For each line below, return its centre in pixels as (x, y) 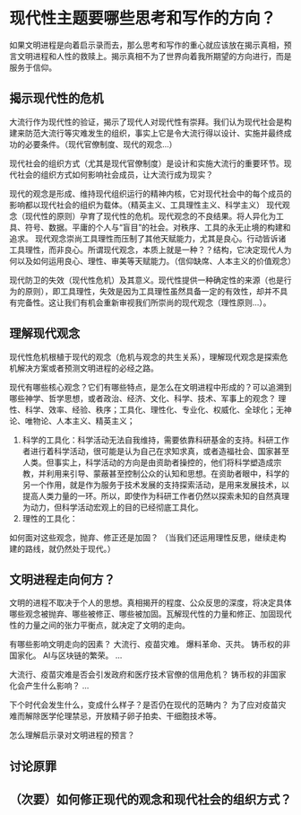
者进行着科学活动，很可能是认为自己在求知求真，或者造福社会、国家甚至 (155, 451)
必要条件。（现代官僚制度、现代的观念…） (101, 144)
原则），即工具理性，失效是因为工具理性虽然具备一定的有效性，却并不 (152, 291)
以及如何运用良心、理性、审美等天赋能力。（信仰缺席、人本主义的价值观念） (156, 260)
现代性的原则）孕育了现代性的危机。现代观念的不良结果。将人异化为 (150, 215)
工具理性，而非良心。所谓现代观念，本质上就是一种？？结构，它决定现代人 (146, 250)
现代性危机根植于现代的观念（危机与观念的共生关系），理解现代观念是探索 (145, 356)
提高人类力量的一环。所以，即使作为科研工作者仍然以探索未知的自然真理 (155, 495)
